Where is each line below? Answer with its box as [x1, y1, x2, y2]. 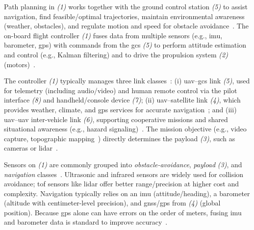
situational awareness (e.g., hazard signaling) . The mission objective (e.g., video [4, 124, 247, 134]
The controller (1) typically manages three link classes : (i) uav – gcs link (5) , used [4, 76, 250, 86]
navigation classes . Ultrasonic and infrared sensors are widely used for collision [4, 169, 244, 179]
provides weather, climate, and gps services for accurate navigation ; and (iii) [4, 104, 237, 114]
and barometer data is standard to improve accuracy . [4, 217, 168, 227]
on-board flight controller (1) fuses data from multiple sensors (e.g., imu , [4, 30, 223, 40]
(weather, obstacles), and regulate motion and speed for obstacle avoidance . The [4, 21, 249, 31]
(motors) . [4, 59, 35, 69]
